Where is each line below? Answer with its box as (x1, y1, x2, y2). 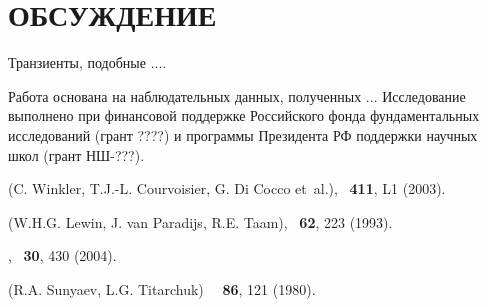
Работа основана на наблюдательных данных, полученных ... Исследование (8, 85, 466, 106)
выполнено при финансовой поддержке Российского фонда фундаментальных (8, 105, 480, 126)
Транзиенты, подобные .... (8, 52, 167, 73)
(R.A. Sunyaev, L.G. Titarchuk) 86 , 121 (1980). (8, 278, 316, 299)
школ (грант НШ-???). (8, 144, 145, 165)
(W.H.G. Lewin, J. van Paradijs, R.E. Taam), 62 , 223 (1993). (8, 211, 393, 232)
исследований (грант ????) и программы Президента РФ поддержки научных (8, 124, 478, 145)
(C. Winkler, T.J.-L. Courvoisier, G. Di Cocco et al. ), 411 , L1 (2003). (8, 178, 446, 199)
